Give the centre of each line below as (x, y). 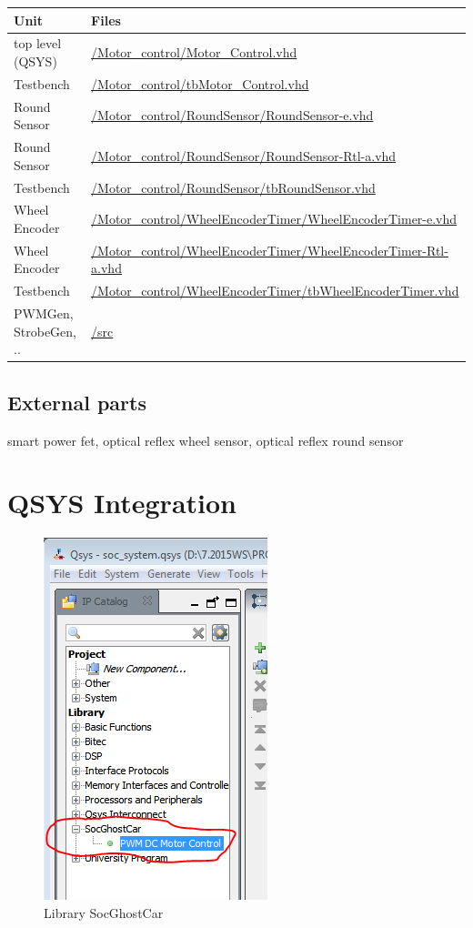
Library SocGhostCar (104, 912)
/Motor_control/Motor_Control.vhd (194, 52)
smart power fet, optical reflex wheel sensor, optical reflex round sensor (206, 440)
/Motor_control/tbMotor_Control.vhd (200, 83)
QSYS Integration (122, 503)
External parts (77, 402)
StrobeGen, (45, 331)
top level (38, 43)
